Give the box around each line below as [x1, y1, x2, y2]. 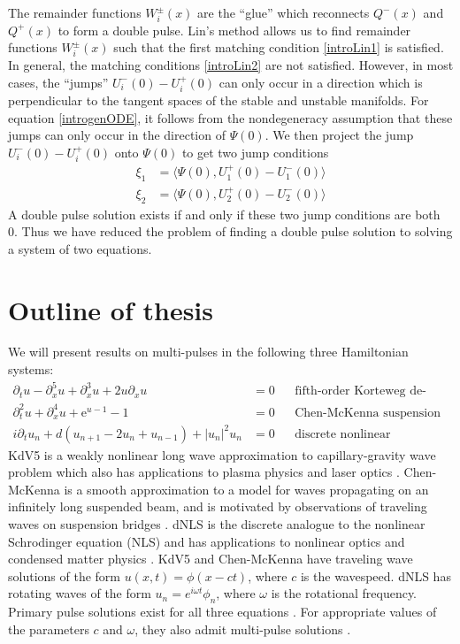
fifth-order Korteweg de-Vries [295, 385, 426, 398]
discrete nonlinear [295, 427, 391, 441]
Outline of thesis [8, 291, 214, 327]
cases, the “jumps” [8, 73, 109, 91]
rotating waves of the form [8, 584, 151, 602]
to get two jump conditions [181, 142, 329, 161]
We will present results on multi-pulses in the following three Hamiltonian [8, 342, 409, 361]
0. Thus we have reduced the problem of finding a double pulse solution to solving [8, 222, 453, 241]
